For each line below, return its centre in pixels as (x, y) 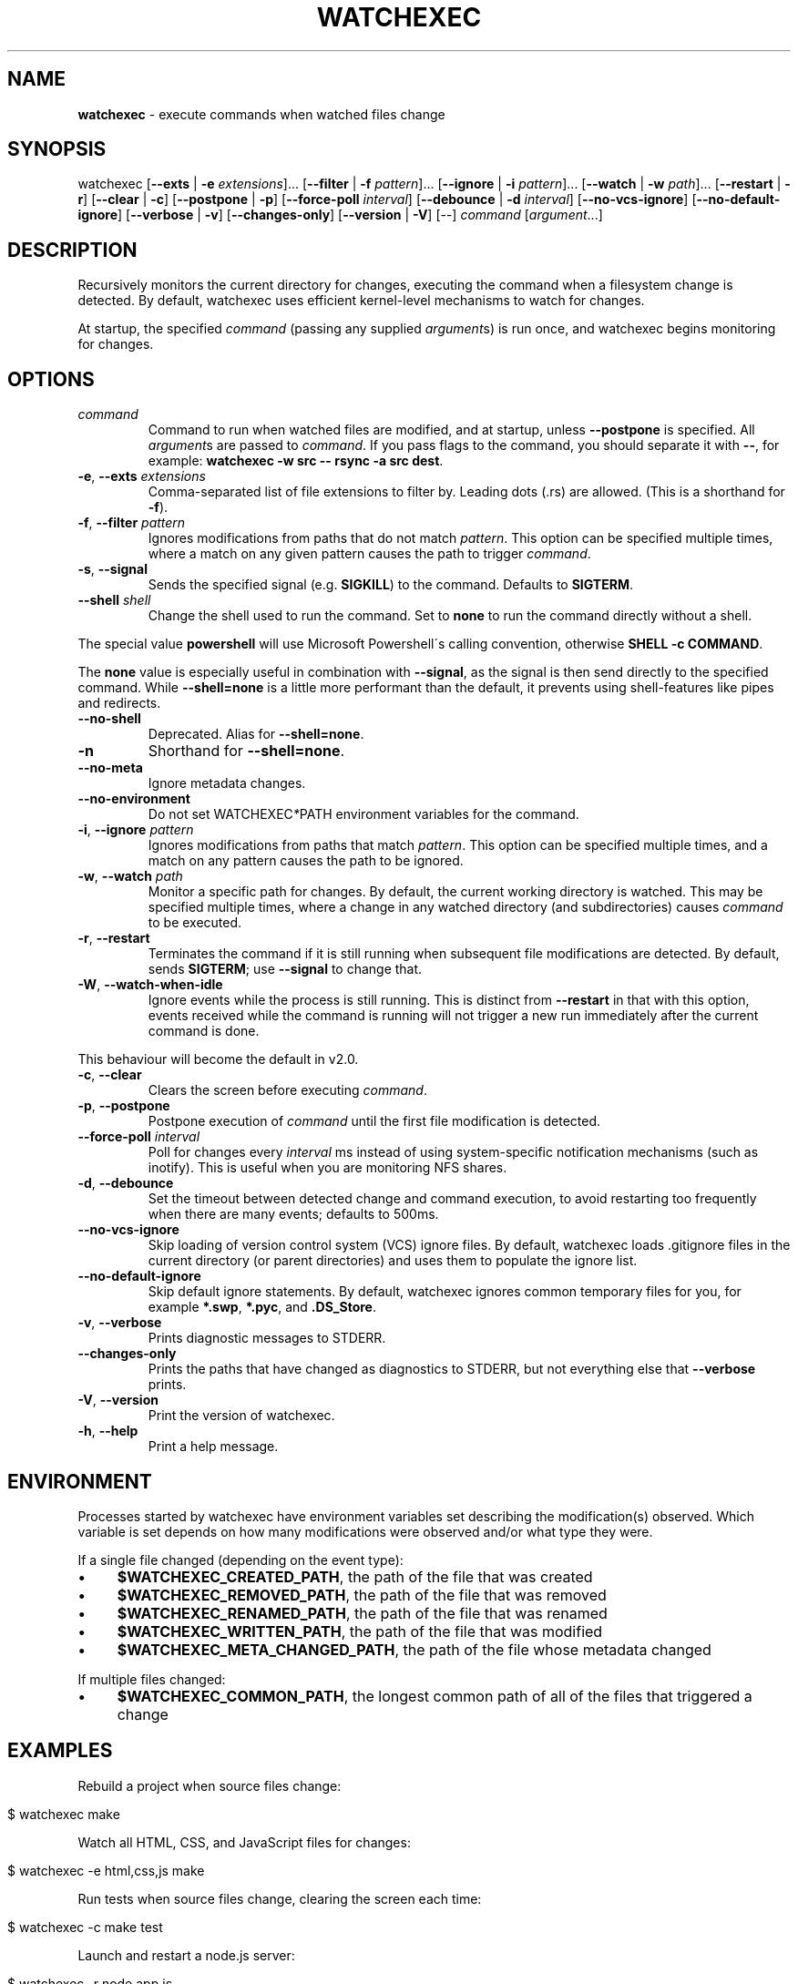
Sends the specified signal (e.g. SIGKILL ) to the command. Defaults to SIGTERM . (390, 585)
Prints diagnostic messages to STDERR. (267, 1338)
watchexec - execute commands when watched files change (261, 114)
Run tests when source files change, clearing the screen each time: (280, 1898)
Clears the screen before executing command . (287, 1090)
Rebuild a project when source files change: (210, 1785)
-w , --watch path (130, 876)
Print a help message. (213, 1447)
